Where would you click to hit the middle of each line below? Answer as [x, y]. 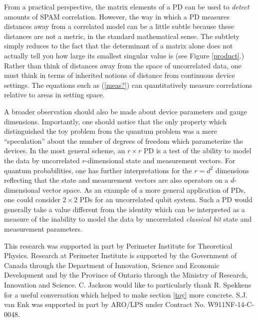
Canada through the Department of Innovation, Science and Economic [112, 265]
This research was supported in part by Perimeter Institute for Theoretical [118, 245]
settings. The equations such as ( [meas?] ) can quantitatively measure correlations [128, 85]
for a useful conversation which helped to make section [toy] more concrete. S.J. [126, 294]
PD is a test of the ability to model [198, 151]
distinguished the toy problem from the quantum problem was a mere [111, 131]
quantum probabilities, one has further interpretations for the [98, 170]
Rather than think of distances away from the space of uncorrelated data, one [123, 65]
